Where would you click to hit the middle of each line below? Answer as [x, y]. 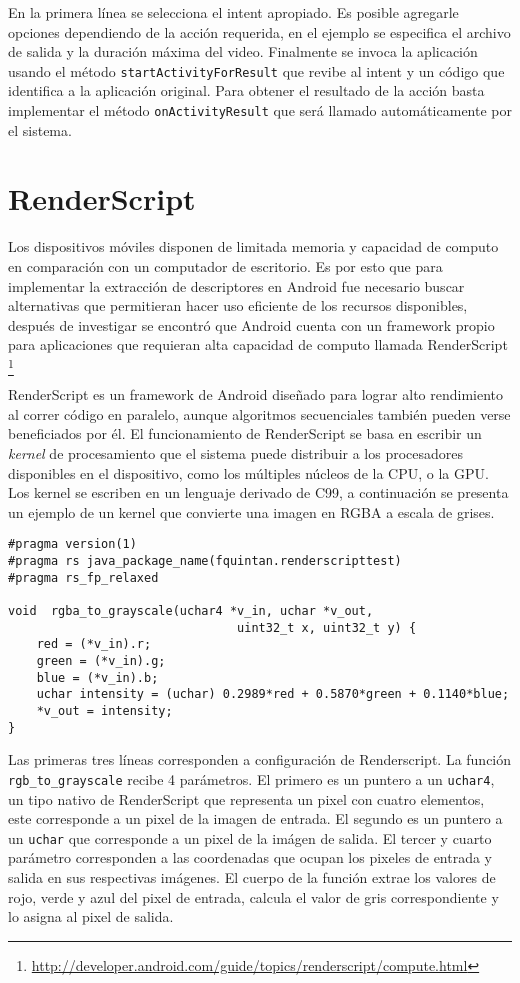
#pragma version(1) [72, 544]
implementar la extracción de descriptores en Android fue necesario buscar [236, 285]
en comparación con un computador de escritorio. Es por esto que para [225, 266]
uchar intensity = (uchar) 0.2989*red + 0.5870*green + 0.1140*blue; [273, 694]
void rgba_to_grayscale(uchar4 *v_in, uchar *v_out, [191, 611]
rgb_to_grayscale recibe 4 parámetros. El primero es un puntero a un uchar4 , [251, 778]
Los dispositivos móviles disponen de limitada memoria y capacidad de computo [253, 246]
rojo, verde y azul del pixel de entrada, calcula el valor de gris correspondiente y [253, 896]
